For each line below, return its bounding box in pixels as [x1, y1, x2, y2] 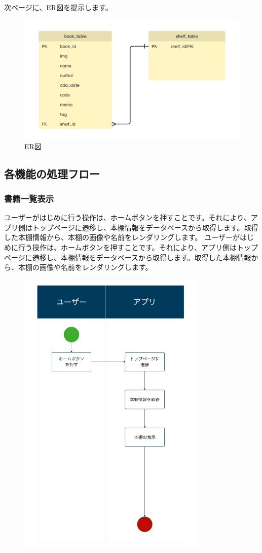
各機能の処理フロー [4, 165, 100, 181]
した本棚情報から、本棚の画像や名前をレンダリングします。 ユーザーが [4, 232, 240, 243]
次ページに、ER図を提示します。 [4, 2, 113, 12]
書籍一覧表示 [4, 192, 54, 204]
